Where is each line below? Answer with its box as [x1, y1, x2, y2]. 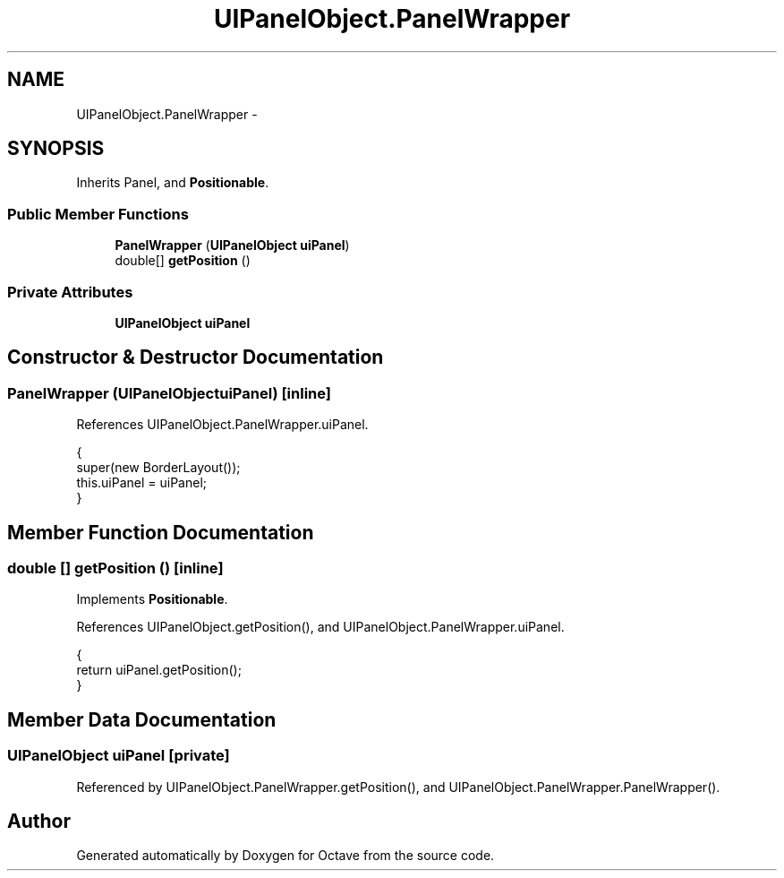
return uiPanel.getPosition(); [76, 662, 242, 678]
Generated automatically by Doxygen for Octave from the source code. [76, 848, 495, 864]
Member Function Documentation [7, 521, 314, 544]
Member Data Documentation [7, 708, 277, 731]
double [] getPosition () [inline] [7, 559, 224, 577]
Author [7, 810, 71, 833]
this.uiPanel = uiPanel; [76, 475, 208, 491]
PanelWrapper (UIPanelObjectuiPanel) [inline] [7, 383, 331, 402]
